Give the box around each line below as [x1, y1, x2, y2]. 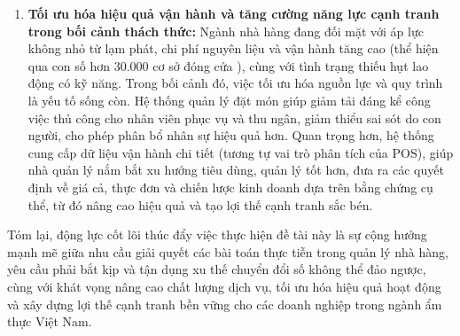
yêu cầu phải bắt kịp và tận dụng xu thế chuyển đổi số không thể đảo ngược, [7, 260, 426, 278]
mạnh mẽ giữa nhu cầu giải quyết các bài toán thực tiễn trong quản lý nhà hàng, [7, 242, 448, 261]
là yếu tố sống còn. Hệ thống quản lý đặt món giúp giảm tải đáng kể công [27, 90, 431, 109]
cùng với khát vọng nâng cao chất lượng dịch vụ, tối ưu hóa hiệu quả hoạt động [7, 277, 441, 295]
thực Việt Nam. [7, 312, 92, 331]
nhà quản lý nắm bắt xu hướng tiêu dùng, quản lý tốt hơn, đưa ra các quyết [27, 160, 444, 179]
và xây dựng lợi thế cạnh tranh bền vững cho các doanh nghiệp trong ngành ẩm [7, 294, 442, 313]
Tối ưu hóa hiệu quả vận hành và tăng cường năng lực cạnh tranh [27, 4, 440, 22]
